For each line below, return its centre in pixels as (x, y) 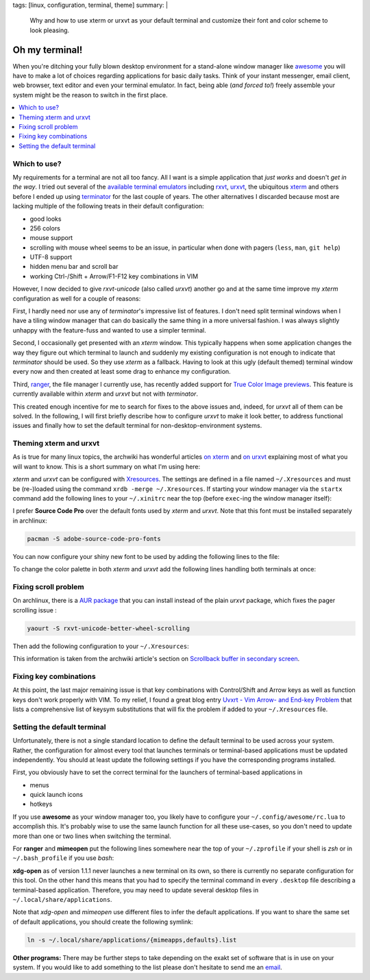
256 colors (45, 228)
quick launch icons (57, 795)
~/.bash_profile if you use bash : (63, 858)
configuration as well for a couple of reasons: (77, 298)
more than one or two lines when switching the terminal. (92, 836)
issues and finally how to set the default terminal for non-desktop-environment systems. (137, 426)
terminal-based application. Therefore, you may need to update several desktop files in (136, 890)
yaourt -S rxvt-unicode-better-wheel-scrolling (108, 628)
